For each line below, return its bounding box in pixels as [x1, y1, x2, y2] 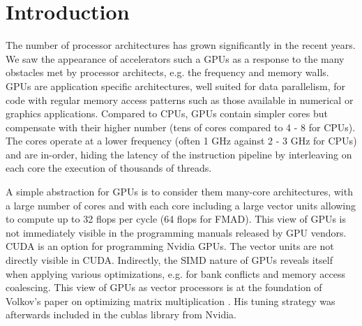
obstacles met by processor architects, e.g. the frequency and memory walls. [6, 65, 329, 80]
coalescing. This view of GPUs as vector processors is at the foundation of [6, 280, 322, 295]
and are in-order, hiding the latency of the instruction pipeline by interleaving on [6, 147, 352, 161]
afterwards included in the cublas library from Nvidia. [6, 307, 236, 322]
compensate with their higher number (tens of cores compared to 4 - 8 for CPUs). [6, 119, 356, 134]
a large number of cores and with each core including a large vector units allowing [6, 198, 356, 212]
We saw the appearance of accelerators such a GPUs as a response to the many [6, 51, 345, 66]
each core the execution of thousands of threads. [6, 161, 212, 175]
